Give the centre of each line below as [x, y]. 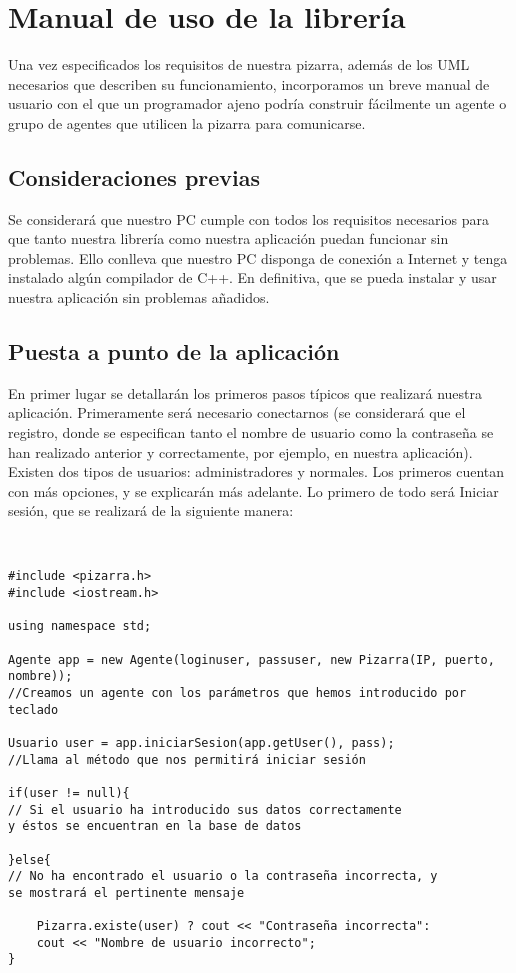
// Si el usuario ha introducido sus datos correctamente [205, 809]
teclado [33, 709]
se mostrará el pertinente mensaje [126, 892]
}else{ [29, 859]
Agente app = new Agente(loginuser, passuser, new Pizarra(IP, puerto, [251, 659]
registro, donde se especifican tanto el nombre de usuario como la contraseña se [251, 432]
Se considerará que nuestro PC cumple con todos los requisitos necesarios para [248, 218]
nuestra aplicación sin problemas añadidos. [139, 297]
